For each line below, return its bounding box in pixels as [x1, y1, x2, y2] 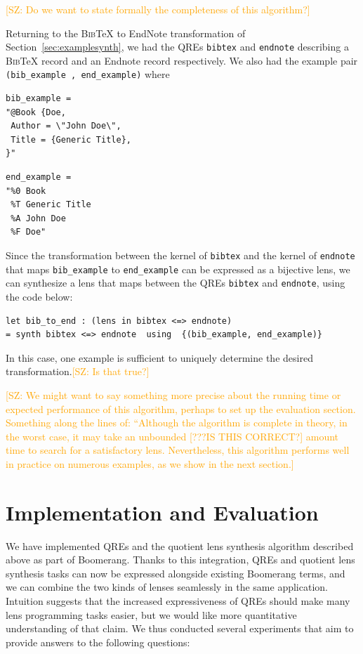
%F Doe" [11, 227, 46, 237]
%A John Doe [11, 213, 66, 223]
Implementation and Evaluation [6, 497, 319, 526]
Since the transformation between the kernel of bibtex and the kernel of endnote [6, 248, 355, 263]
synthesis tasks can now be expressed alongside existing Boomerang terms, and [6, 565, 345, 580]
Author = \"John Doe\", [11, 121, 121, 131]
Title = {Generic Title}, [11, 134, 131, 145]
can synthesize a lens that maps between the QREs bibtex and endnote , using [6, 275, 345, 290]
